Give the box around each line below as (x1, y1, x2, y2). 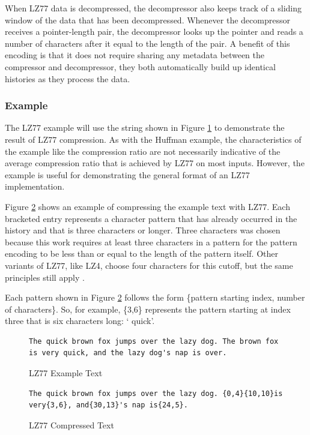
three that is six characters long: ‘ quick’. (5, 314, 155, 327)
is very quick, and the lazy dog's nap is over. (29, 349, 227, 358)
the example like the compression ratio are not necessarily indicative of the (5, 145, 281, 157)
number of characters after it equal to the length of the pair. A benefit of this (5, 37, 290, 49)
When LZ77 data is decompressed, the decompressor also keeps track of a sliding (5, 2, 302, 14)
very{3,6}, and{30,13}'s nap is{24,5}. (29, 401, 188, 410)
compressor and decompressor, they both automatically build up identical (5, 60, 276, 73)
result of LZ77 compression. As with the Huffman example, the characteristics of (5, 133, 302, 145)
